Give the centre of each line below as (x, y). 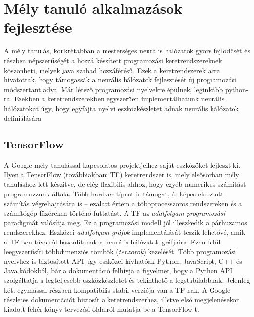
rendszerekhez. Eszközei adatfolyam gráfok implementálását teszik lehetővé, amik (125, 232)
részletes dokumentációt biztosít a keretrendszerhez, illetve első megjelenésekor (122, 299)
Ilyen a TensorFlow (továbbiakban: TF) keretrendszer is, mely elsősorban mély (122, 174)
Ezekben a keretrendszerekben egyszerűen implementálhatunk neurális (119, 99)
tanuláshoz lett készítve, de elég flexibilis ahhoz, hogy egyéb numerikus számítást (125, 184)
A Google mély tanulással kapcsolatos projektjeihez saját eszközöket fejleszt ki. (122, 165)
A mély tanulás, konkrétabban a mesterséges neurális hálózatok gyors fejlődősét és (127, 51)
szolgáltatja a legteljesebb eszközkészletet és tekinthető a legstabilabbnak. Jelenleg (127, 280)
